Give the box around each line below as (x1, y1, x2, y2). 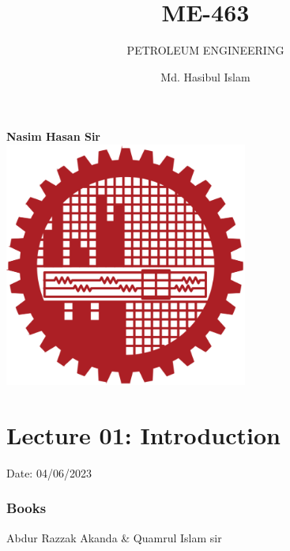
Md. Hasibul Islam (160, 68, 250, 85)
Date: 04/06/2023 (6, 464, 92, 481)
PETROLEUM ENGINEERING (126, 42, 284, 58)
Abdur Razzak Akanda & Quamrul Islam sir (6, 529, 222, 545)
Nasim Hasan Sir (6, 128, 100, 145)
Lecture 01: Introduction (6, 419, 281, 451)
